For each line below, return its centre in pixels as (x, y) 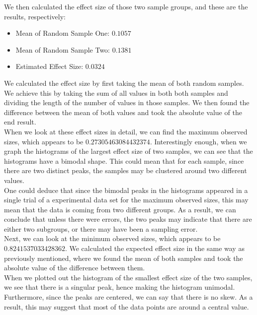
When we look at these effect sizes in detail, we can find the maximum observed (126, 131)
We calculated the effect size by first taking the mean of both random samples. (124, 83)
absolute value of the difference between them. (75, 268)
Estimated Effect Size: (49, 66)
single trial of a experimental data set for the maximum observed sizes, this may (126, 200)
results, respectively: (35, 16)
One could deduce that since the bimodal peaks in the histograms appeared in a (126, 190)
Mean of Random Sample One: (63, 33)
